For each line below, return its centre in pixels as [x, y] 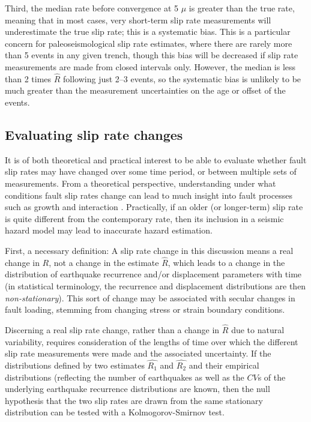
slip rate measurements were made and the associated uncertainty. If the [138, 353]
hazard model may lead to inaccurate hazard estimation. [109, 230]
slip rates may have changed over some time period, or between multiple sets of [151, 171]
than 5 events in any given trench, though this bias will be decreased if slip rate [152, 55]
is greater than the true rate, [242, 8]
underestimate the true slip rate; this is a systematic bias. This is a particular [148, 32]
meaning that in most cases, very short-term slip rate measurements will [138, 20]
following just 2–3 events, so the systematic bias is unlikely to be [182, 78]
